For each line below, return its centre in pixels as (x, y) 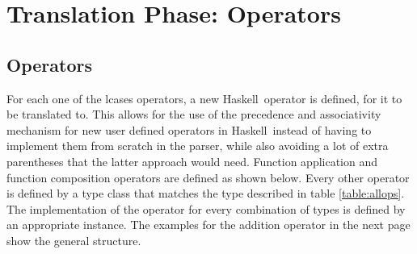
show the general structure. (74, 240)
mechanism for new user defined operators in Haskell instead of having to (189, 129)
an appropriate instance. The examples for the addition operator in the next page (208, 225)
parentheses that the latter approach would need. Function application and (192, 161)
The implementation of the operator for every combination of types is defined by (206, 208)
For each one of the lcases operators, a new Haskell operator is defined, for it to (204, 98)
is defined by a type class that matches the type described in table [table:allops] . (206, 193)
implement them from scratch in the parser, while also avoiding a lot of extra (198, 146)
